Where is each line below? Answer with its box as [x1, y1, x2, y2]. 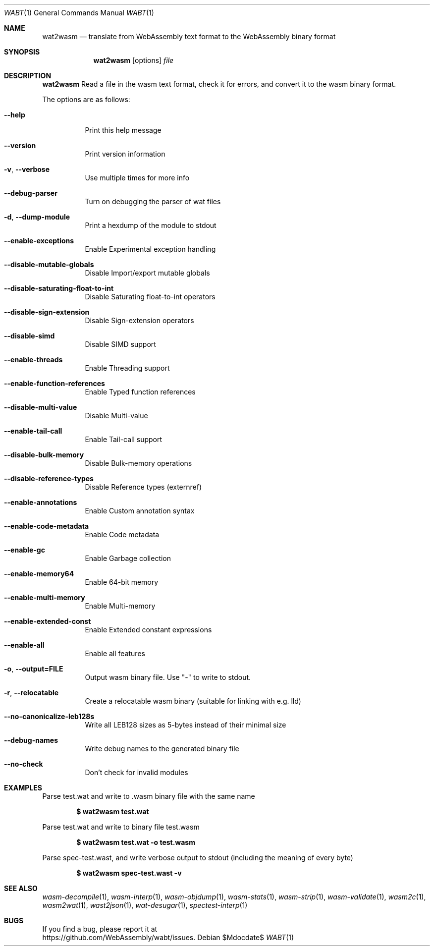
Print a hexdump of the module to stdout [85, 221, 217, 229]
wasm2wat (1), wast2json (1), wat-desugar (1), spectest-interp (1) [42, 901, 248, 909]
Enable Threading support [85, 364, 170, 372]
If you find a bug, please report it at [42, 925, 158, 933]
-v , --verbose [4, 165, 50, 173]
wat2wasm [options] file [93, 56, 174, 64]
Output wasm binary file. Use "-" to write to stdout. [85, 673, 251, 681]
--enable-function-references [4, 379, 105, 388]
